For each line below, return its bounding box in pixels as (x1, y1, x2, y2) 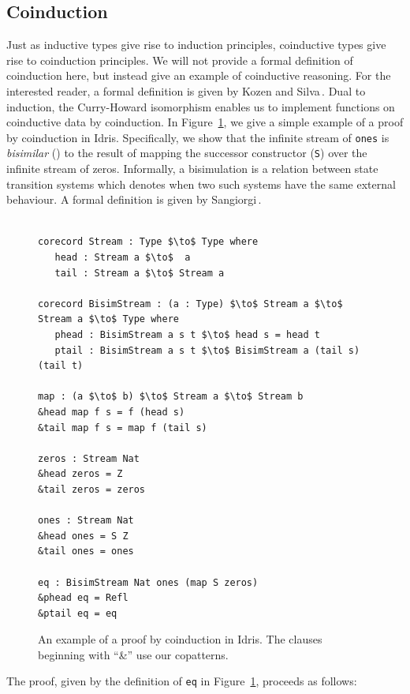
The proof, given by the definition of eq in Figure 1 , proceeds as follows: (6, 673, 357, 689)
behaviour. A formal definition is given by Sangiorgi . (6, 191, 262, 208)
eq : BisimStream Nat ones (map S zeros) (38, 576, 259, 588)
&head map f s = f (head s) (38, 406, 185, 418)
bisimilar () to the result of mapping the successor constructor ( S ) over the (6, 144, 367, 161)
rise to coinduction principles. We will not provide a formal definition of (6, 51, 353, 68)
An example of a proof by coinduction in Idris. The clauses (38, 631, 322, 647)
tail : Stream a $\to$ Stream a (54, 267, 225, 279)
